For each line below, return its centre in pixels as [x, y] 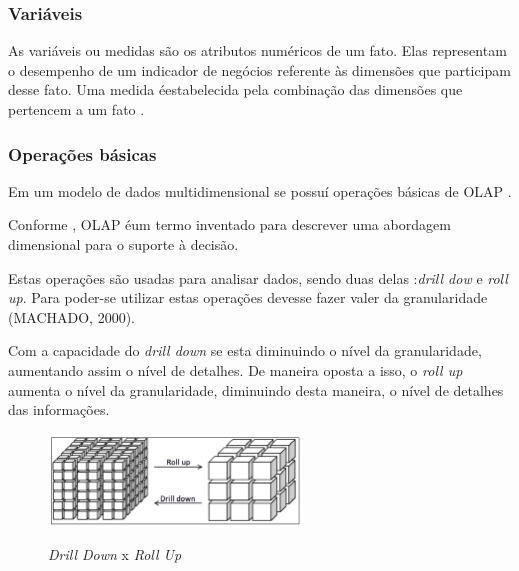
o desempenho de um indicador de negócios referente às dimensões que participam [259, 69]
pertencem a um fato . [76, 109]
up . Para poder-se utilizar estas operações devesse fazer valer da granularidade [248, 297]
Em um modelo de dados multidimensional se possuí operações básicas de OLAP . [260, 190]
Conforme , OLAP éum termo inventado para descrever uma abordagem [229, 224]
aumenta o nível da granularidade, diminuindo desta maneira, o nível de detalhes [256, 389]
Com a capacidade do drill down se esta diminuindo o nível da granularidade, [245, 350]
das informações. [59, 409]
